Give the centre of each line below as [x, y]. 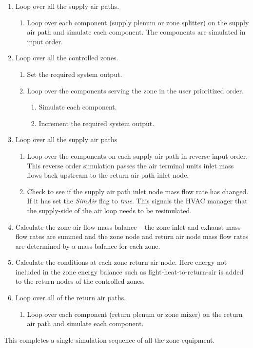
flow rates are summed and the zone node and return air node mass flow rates [132, 236]
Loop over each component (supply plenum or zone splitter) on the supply [138, 22]
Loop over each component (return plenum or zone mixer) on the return [135, 314]
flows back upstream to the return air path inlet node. [108, 175]
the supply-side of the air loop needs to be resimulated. [109, 210]
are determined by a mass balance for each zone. [88, 246]
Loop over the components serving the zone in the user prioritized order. [136, 90]
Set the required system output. [75, 74]
